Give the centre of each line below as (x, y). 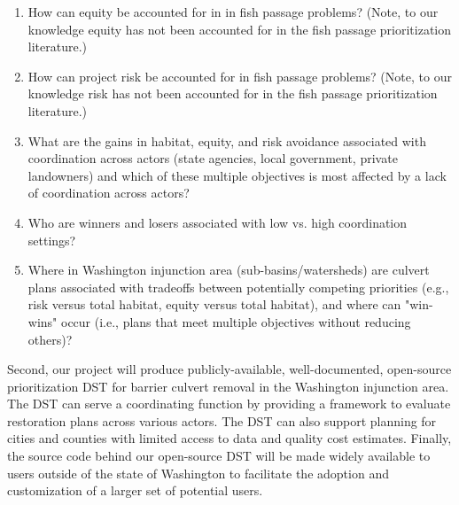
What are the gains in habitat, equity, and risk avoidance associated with (227, 140)
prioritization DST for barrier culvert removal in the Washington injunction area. (228, 386)
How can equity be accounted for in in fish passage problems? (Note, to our (233, 12)
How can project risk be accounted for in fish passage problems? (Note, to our (240, 76)
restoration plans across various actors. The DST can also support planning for (222, 420)
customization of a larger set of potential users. (135, 490)
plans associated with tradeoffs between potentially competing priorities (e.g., (238, 287)
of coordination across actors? (109, 193)
